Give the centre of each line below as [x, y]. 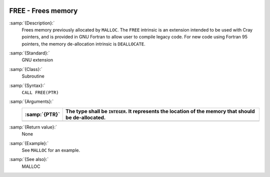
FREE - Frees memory [43, 11]
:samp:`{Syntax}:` [27, 85]
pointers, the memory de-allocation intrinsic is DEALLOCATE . [84, 44]
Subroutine [33, 76]
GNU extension [37, 60]
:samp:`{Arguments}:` [31, 101]
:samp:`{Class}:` [26, 69]
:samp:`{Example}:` [29, 143]
